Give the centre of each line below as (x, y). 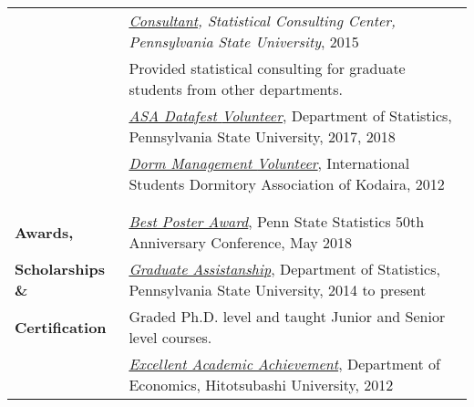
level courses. (170, 337)
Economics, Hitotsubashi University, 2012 (261, 385)
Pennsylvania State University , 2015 (244, 42)
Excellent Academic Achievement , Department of (284, 364)
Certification (61, 327)
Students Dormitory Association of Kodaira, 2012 (287, 184)
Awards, (44, 232)
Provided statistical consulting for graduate (267, 68)
